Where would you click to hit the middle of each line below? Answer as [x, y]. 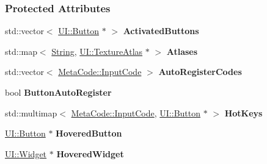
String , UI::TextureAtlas [97, 51]
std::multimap [31, 112]
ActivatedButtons [161, 31]
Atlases [182, 51]
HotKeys [243, 112]
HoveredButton [89, 133]
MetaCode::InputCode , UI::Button [136, 112]
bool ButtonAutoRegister [58, 92]
